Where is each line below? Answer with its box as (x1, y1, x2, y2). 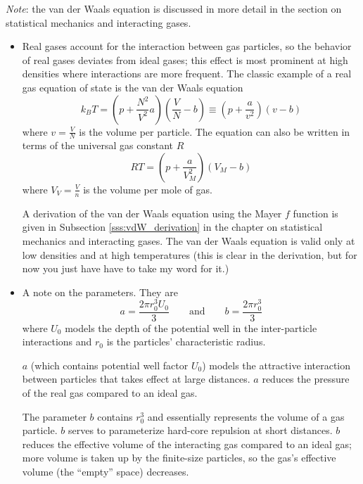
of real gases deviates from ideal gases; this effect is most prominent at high (22, 52, 348, 67)
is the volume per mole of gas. (83, 181, 212, 196)
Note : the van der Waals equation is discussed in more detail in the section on (6, 1, 342, 15)
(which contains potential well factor (30, 357, 189, 372)
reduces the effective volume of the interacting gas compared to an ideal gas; (22, 436, 352, 451)
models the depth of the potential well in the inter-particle (65, 320, 317, 335)
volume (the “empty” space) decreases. (22, 464, 189, 478)
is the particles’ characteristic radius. (106, 334, 266, 349)
